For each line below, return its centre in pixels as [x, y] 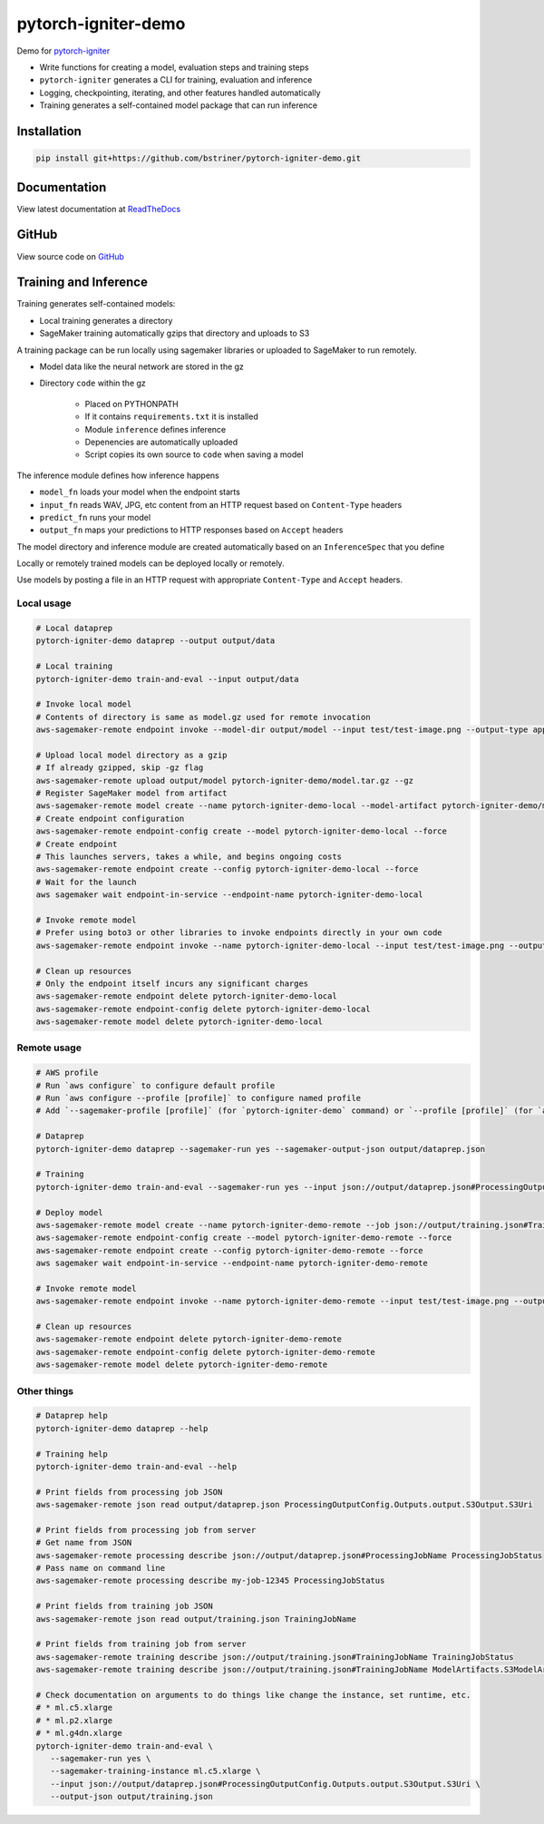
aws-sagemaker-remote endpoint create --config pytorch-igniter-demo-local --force [227, 869]
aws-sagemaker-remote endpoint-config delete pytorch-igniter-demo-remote [206, 1352]
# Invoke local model [84, 704]
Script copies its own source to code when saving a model [194, 454]
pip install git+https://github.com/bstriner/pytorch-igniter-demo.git [199, 158]
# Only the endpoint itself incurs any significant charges [172, 983]
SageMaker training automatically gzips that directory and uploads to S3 [175, 333]
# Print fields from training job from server [141, 1644]
